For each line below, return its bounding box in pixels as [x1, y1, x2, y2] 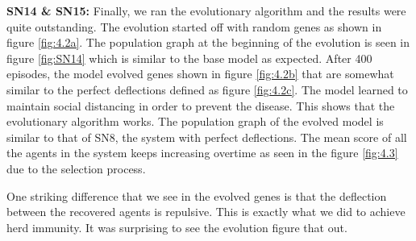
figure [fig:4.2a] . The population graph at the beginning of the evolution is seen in [6, 34, 410, 51]
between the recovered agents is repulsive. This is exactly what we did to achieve [6, 203, 406, 220]
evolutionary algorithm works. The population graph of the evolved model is [6, 113, 384, 130]
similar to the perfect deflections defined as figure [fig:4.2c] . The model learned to [6, 81, 408, 98]
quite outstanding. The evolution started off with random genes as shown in [6, 18, 382, 35]
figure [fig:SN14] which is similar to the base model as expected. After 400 [6, 49, 372, 66]
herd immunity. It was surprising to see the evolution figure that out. [6, 218, 347, 235]
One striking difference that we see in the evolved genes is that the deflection [6, 187, 387, 204]
